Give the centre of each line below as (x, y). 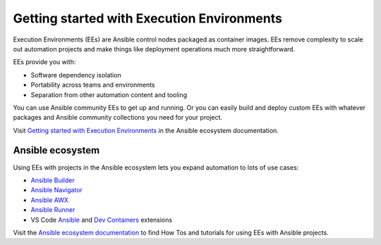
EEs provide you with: (44, 62)
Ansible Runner (53, 210)
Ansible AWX (49, 200)
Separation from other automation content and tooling (109, 94)
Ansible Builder (53, 180)
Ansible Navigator (56, 190)
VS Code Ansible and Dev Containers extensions (102, 220)
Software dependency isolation (76, 75)
